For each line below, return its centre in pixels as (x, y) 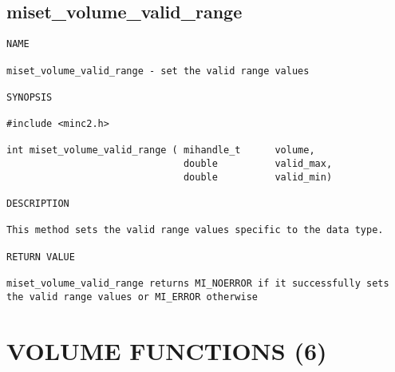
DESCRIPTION (38, 204)
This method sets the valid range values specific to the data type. (195, 230)
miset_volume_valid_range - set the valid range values (158, 71)
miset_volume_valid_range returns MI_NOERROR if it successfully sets (198, 284)
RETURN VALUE (41, 257)
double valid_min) (258, 177)
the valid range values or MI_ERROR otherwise (132, 297)
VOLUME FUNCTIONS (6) (167, 350)
